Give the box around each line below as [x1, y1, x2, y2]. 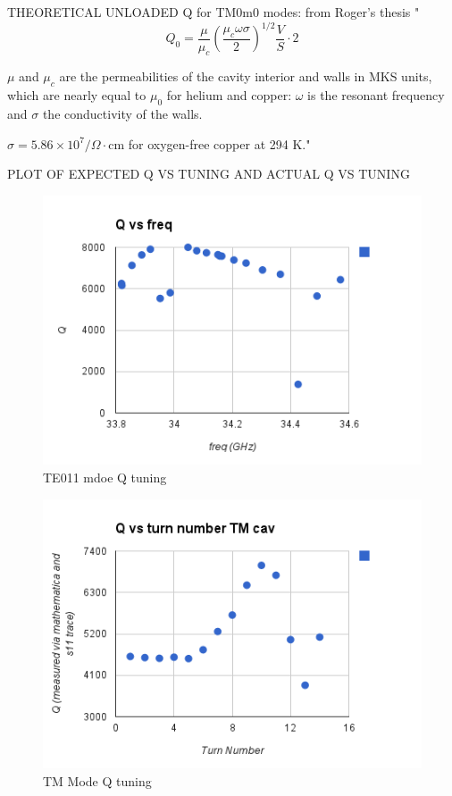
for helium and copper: [166, 86, 292, 105]
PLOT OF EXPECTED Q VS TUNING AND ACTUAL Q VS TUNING [7, 164, 410, 183]
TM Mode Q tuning [43, 771, 152, 790]
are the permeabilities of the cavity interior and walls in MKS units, [59, 67, 432, 86]
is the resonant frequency [307, 86, 445, 105]
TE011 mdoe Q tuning [43, 467, 167, 486]
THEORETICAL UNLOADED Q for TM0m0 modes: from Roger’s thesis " [7, 3, 420, 21]
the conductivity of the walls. [42, 105, 203, 123]
